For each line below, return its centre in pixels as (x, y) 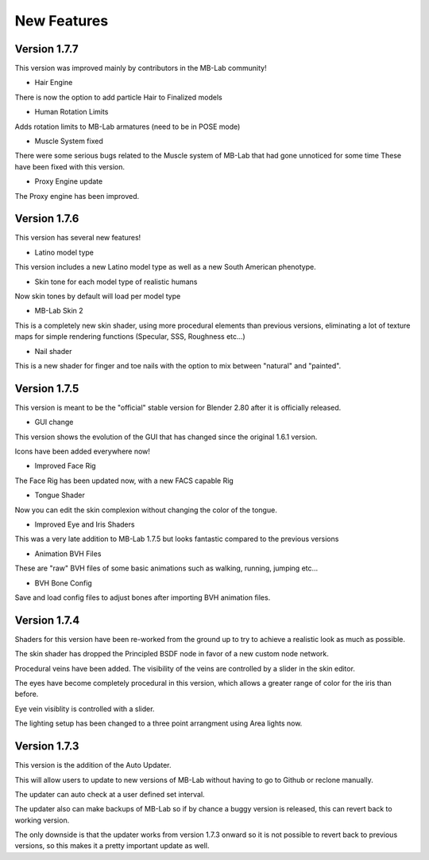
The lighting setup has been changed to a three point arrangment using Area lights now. (158, 723)
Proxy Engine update (69, 181)
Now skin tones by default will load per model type (98, 296)
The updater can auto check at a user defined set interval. (110, 794)
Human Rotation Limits (71, 112)
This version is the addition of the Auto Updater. (93, 765)
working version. (42, 820)
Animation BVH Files (68, 554)
